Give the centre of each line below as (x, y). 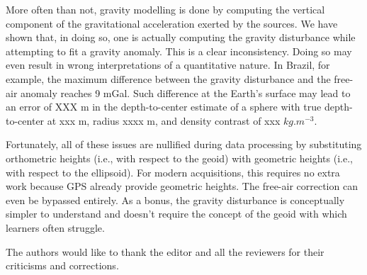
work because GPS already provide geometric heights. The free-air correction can (182, 186)
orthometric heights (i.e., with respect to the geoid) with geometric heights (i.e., (179, 158)
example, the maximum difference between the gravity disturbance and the (168, 78)
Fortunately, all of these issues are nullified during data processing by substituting (184, 144)
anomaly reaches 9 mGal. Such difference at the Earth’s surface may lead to (186, 92)
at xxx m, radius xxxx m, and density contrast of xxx (164, 120)
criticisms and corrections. (62, 265)
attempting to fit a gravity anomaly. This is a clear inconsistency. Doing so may (179, 51)
